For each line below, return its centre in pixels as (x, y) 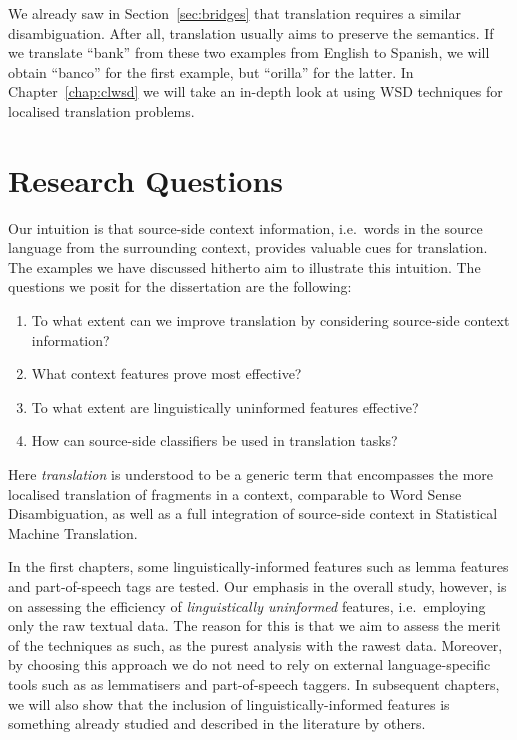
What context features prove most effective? (166, 373)
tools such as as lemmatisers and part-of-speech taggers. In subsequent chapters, (254, 683)
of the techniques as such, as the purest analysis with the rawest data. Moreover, (255, 644)
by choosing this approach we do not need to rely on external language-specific (249, 664)
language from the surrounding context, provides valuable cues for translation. (248, 247)
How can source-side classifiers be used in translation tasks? (214, 440)
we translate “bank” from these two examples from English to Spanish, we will (249, 52)
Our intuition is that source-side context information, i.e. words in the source (245, 227)
